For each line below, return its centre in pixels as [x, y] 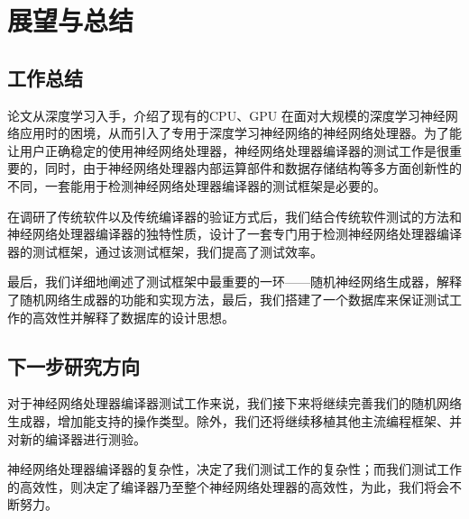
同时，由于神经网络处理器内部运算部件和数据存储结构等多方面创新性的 [253, 168]
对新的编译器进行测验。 [77, 438]
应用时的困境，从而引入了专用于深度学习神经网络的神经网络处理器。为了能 [240, 133]
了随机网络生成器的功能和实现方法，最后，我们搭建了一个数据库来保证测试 [228, 299]
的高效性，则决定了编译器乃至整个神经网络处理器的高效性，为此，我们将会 [228, 486]
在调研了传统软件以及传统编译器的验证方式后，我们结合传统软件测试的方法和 [234, 216]
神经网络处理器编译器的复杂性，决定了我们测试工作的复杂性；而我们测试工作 [234, 469]
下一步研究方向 [74, 365]
